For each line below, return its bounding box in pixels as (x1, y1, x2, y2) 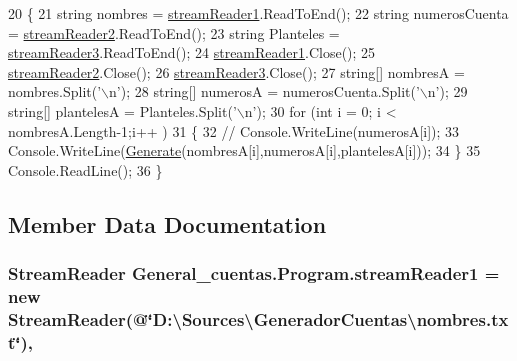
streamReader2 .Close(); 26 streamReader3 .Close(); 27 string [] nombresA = (8, 61, 465, 82)
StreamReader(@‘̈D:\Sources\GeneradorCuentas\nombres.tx (8, 306, 509, 331)
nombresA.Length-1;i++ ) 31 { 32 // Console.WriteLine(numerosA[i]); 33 (8, 120, 460, 141)
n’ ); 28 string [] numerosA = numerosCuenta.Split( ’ (109, 81, 420, 102)
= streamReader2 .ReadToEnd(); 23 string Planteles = (8, 22, 340, 43)
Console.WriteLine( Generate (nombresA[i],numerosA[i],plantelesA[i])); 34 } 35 (8, 140, 481, 161)
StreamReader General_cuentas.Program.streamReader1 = (8, 261, 500, 286)
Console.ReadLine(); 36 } (8, 159, 163, 180)
